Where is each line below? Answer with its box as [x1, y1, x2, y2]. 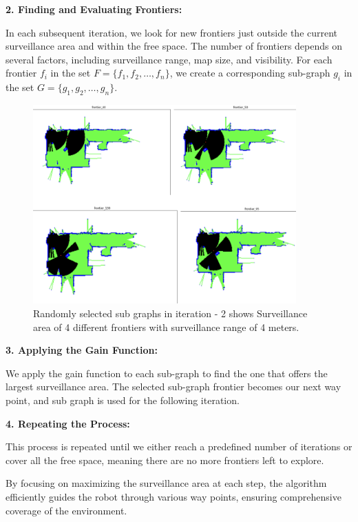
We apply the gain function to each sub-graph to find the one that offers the [6, 365, 328, 380]
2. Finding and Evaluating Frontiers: [6, 2, 182, 16]
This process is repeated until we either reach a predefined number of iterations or [6, 439, 352, 454]
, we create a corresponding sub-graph [169, 66, 330, 80]
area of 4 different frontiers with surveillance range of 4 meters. [33, 319, 299, 334]
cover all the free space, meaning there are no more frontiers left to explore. [6, 452, 324, 467]
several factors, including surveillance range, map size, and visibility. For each [6, 52, 333, 66]
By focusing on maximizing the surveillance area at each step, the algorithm [6, 476, 327, 490]
